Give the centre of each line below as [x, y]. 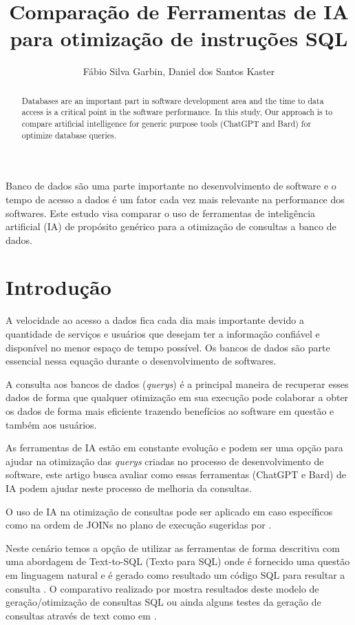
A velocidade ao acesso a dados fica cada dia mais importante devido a [155, 320]
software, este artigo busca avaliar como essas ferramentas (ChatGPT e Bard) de [176, 474]
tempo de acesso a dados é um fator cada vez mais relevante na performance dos [175, 199]
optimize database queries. [69, 135]
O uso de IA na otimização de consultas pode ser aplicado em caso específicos [169, 511]
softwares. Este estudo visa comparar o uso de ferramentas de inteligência [161, 213]
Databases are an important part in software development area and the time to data [173, 100]
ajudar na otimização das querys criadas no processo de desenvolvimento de [165, 461]
